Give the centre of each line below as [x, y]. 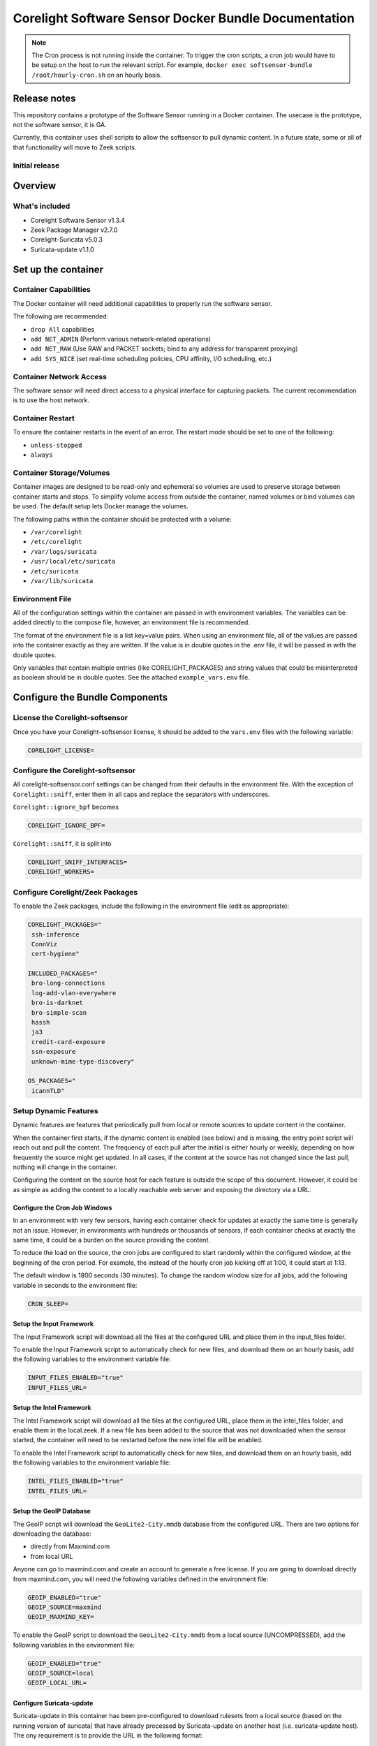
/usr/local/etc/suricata [73, 562]
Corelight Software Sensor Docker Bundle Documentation [184, 18]
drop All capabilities [62, 329]
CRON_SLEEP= [48, 1304]
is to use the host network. [51, 400]
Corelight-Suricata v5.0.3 [66, 240]
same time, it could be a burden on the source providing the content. [112, 1240]
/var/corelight [57, 532]
